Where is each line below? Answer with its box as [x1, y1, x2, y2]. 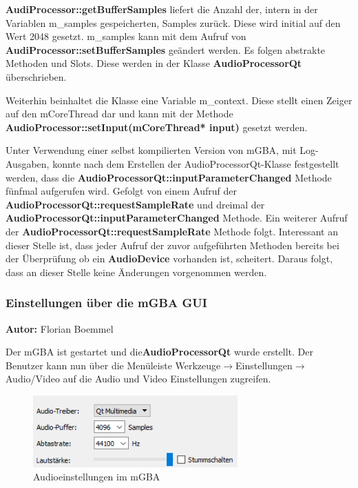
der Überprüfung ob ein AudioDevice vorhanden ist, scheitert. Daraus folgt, [6, 251, 333, 266]
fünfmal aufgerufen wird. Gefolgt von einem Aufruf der [6, 184, 237, 198]
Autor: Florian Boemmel [6, 321, 114, 335]
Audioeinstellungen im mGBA [33, 469, 160, 484]
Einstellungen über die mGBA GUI [6, 294, 207, 311]
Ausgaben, [6, 156, 50, 170]
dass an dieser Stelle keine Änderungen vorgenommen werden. [6, 264, 267, 279]
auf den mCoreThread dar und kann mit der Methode [6, 106, 233, 121]
